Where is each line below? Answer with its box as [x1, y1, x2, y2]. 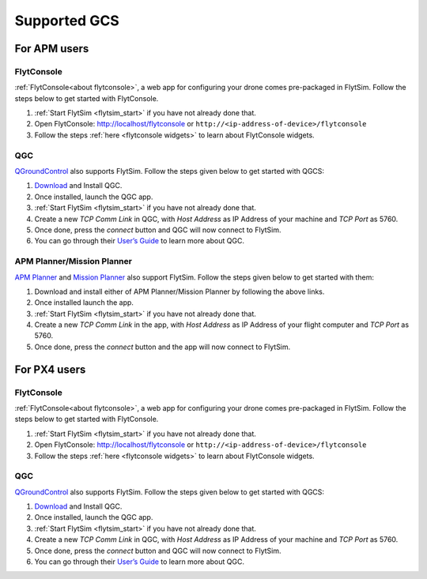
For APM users [14, 42, 89, 55]
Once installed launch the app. [34, 298, 134, 307]
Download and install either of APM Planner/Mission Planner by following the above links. [34, 287, 325, 296]
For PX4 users [14, 363, 86, 376]
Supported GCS [14, 12, 120, 29]
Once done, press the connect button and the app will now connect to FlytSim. [34, 342, 291, 352]
